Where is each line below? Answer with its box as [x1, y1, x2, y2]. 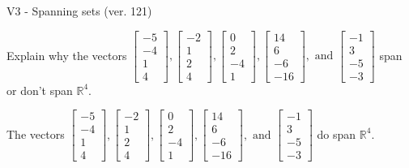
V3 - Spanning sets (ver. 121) [6, 2, 152, 19]
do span [317, 125, 356, 142]
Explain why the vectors [6, 46, 127, 63]
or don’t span [6, 81, 73, 98]
